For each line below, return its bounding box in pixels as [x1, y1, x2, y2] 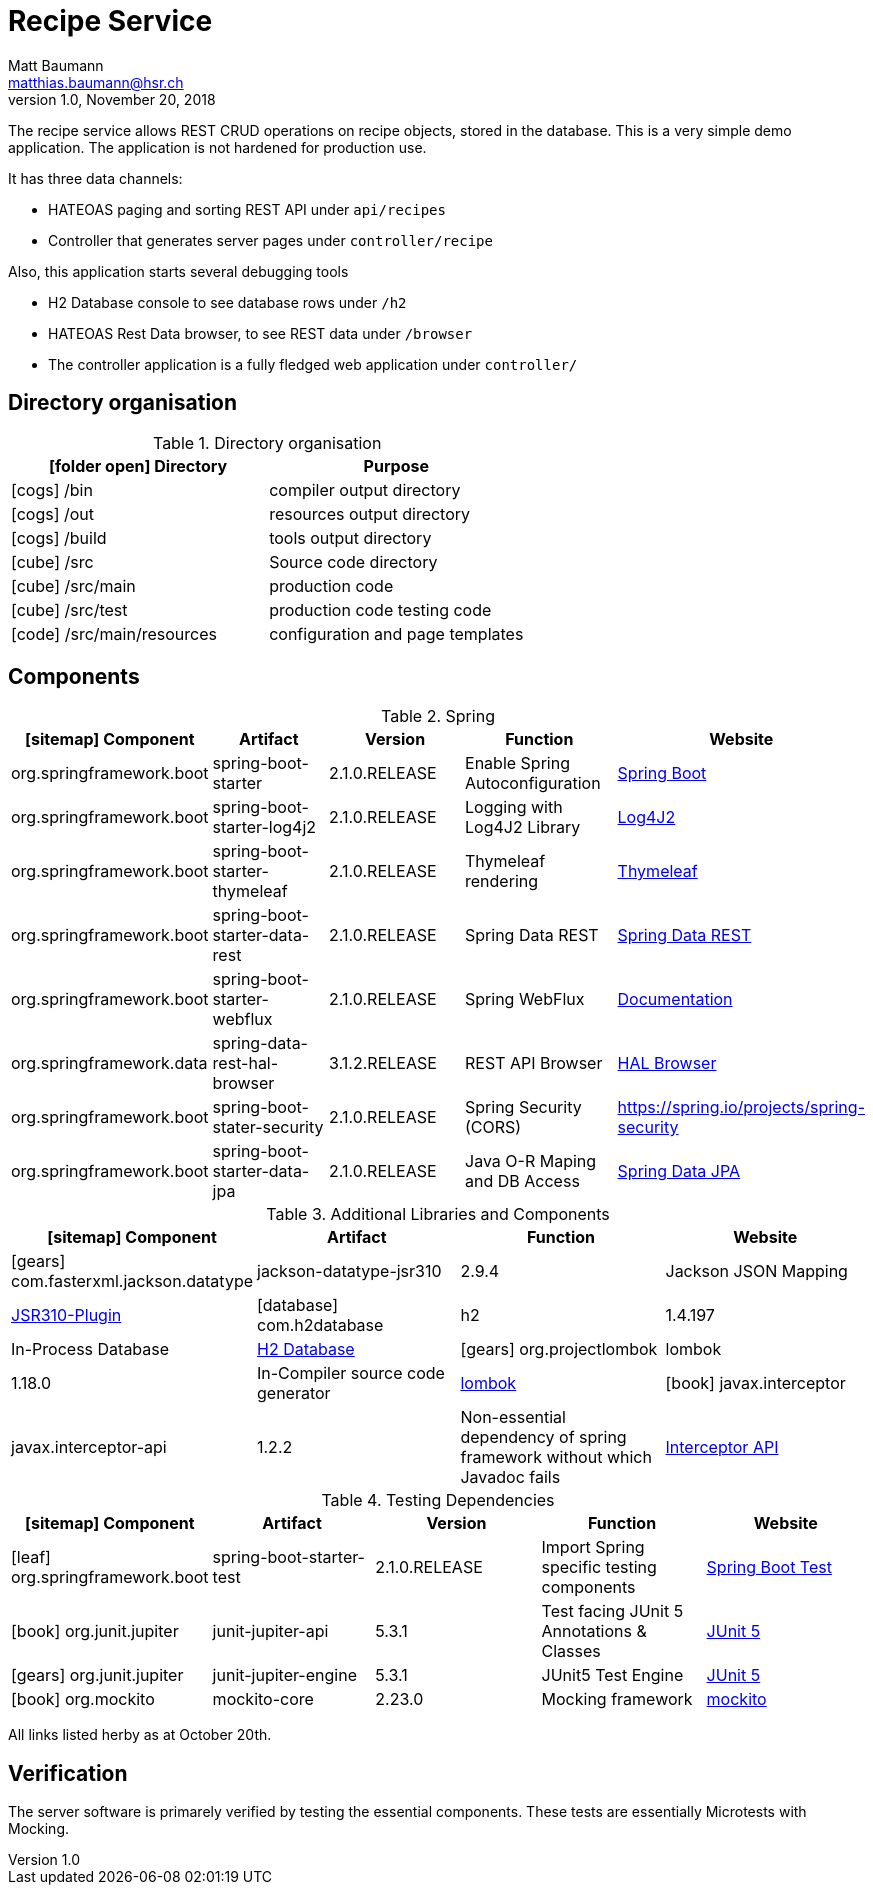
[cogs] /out [11, 503, 95, 524]
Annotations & [541, 1621, 647, 1642]
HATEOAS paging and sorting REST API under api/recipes [48, 200, 446, 218]
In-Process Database [11, 1339, 170, 1360]
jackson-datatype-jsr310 [257, 1261, 442, 1282]
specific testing [541, 1557, 657, 1578]
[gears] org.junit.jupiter [11, 1665, 184, 1686]
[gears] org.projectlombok [460, 1339, 658, 1360]
